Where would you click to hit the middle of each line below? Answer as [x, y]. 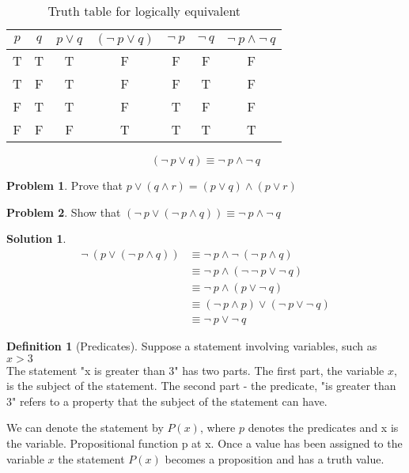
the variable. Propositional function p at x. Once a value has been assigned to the [204, 443]
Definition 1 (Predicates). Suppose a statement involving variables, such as [192, 345]
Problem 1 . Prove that [65, 185]
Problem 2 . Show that [64, 212]
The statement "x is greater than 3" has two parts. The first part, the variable [195, 370]
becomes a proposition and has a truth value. [275, 458]
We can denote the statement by [85, 428]
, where [218, 428]
